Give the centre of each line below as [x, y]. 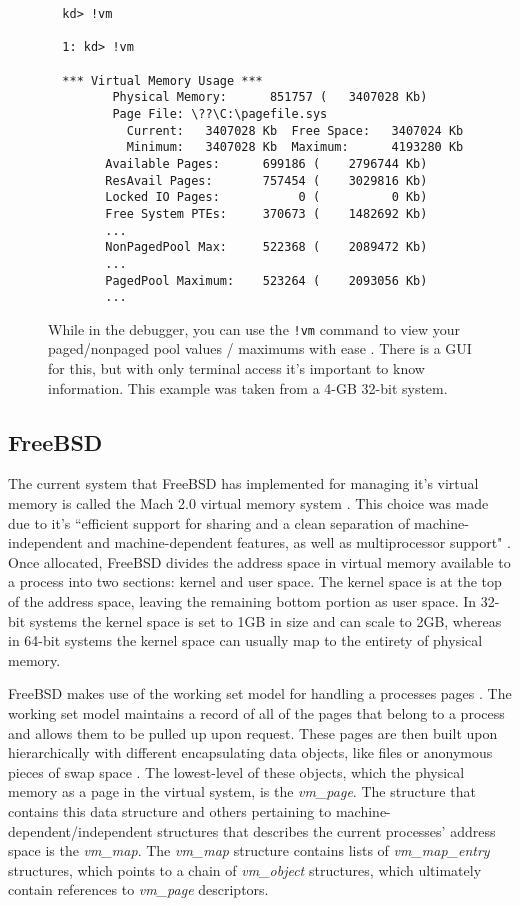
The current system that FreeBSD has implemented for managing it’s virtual [243, 483]
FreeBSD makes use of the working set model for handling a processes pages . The [260, 693]
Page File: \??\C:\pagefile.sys [220, 113]
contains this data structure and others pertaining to [170, 810]
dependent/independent [80, 830]
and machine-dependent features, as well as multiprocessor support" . [299, 542]
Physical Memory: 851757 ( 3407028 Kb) [270, 97]
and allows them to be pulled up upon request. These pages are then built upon [253, 732]
